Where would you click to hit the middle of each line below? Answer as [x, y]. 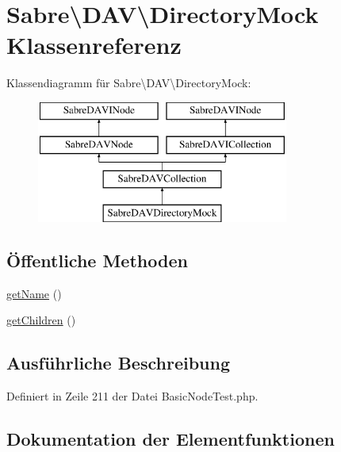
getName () [34, 293]
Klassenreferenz [94, 45]
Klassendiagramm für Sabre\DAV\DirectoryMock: [129, 83]
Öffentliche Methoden [97, 260]
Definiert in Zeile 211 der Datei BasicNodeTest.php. [132, 396]
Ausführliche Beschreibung [118, 363]
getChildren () [41, 320]
